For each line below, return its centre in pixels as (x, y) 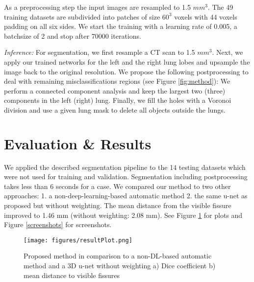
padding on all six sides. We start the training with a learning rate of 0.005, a (121, 26)
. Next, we (228, 52)
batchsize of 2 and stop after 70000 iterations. (73, 35)
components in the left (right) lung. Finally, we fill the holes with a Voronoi (118, 100)
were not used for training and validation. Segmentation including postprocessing (126, 176)
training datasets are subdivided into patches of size (82, 16)
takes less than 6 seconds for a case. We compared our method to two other (117, 186)
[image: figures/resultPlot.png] (78, 240)
